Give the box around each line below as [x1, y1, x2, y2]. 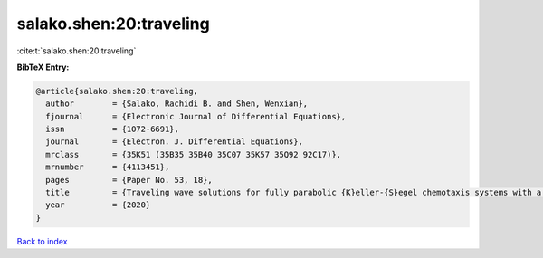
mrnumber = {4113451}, [45, 162, 170, 172]
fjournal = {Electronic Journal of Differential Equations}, [45, 111, 347, 121]
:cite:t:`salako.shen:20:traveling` [16, 45, 137, 56]
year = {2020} [45, 200, 151, 210]
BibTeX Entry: [16, 62, 70, 72]
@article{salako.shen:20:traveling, [35, 86, 199, 96]
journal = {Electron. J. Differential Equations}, [45, 137, 303, 147]
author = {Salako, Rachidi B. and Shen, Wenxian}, [45, 99, 309, 109]
